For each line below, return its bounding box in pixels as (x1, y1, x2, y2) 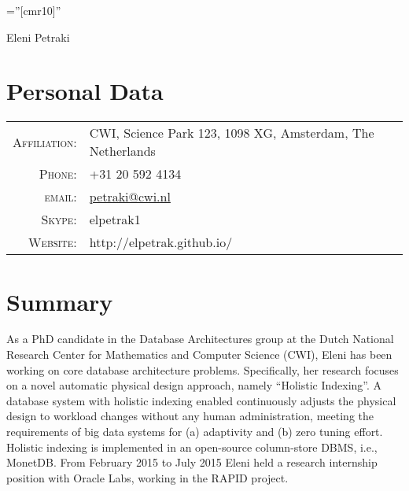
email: (44, 187, 77, 206)
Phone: (39, 164, 77, 183)
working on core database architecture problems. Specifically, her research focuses (6, 361, 399, 378)
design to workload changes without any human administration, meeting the (6, 408, 374, 424)
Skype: (41, 210, 77, 229)
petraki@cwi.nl (89, 187, 171, 206)
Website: (28, 233, 77, 252)
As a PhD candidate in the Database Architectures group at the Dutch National (6, 330, 394, 347)
